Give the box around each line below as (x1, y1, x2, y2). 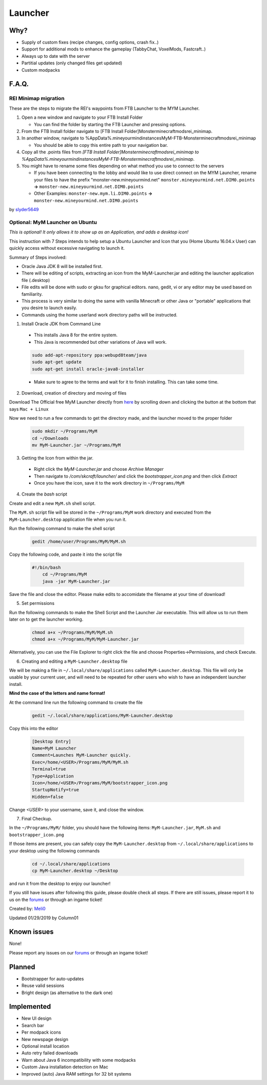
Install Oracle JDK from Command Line (21, 321, 101, 327)
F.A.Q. (9, 80, 29, 89)
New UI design (21, 1015, 52, 1021)
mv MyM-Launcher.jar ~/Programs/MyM (32, 442, 121, 448)
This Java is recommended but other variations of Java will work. (34, 339, 167, 345)
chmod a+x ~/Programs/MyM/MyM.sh (32, 630, 113, 635)
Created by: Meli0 (9, 905, 46, 912)
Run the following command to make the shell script (9, 526, 115, 532)
